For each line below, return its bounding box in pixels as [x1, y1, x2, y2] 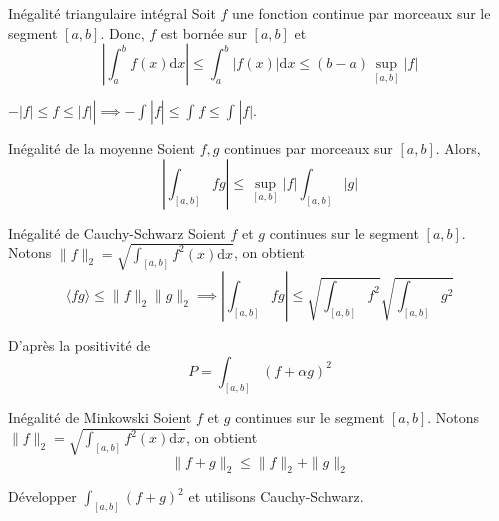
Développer [8, 486, 77, 507]
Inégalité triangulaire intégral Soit [8, 3, 216, 23]
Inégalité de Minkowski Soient [8, 407, 192, 428]
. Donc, [100, 22, 145, 43]
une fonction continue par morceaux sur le [232, 3, 491, 23]
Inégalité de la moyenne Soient [8, 138, 196, 159]
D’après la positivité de [8, 334, 151, 355]
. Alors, [435, 138, 481, 159]
